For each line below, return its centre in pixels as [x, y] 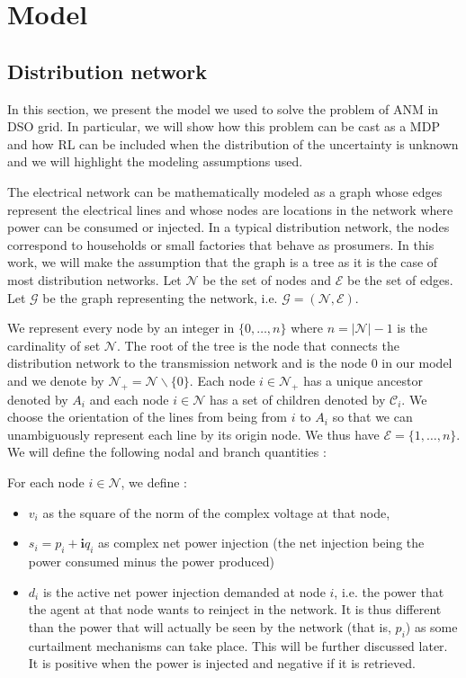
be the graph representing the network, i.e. [160, 297]
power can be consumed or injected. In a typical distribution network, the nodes [229, 227]
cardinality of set [54, 345]
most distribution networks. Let [94, 279]
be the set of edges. [400, 279]
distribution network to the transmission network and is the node [187, 363]
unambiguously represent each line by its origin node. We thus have [193, 434]
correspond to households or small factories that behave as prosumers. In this [221, 244]
